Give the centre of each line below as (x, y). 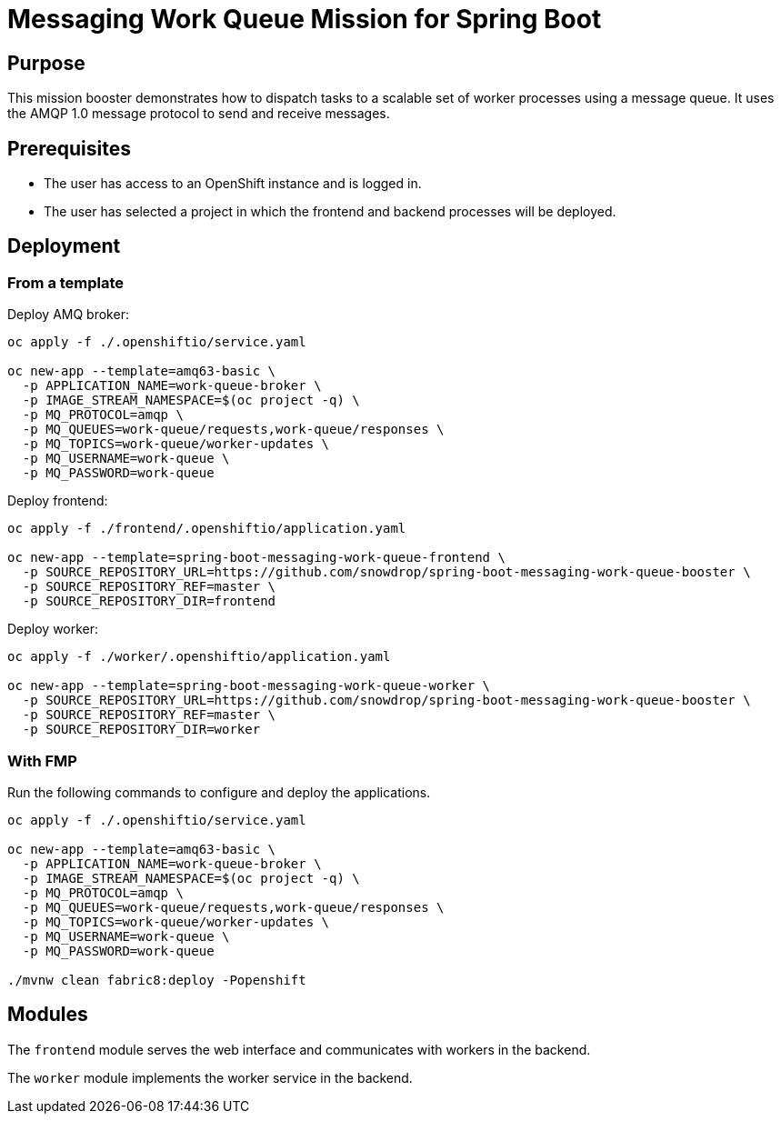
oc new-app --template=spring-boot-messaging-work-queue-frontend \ (256, 558)
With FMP (42, 761)
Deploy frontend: (58, 501)
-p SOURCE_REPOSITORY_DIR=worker (141, 730)
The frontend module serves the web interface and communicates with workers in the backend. (299, 1049)
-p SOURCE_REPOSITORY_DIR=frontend (149, 601)
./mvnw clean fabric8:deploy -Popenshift (157, 980)
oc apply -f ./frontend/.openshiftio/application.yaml (207, 529)
